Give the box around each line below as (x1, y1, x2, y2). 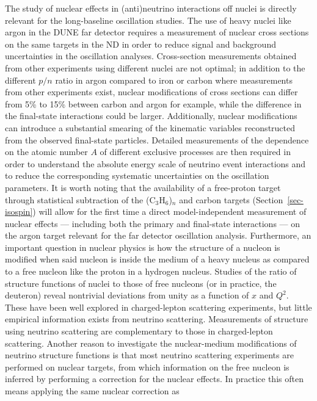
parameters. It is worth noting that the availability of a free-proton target (5, 181, 281, 193)
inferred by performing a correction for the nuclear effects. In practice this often (5, 372, 304, 385)
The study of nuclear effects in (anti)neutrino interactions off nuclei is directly (5, 2, 297, 14)
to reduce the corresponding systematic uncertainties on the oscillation (5, 169, 269, 182)
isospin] (5, 205, 33, 218)
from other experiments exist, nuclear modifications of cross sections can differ (5, 85, 298, 98)
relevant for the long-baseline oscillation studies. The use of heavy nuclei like (5, 13, 291, 26)
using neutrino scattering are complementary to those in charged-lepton (5, 325, 273, 338)
